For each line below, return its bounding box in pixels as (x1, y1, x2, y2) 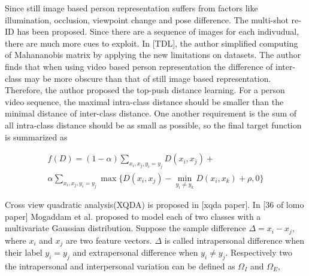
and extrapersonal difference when (72, 246, 198, 259)
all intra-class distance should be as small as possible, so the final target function (5, 118, 302, 131)
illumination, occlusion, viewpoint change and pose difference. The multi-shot (5, 13, 289, 26)
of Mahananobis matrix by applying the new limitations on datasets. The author (5, 48, 301, 61)
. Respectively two (225, 246, 292, 259)
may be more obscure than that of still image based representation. (24, 72, 271, 84)
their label (5, 246, 43, 259)
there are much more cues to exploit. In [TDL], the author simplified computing (5, 36, 298, 49)
